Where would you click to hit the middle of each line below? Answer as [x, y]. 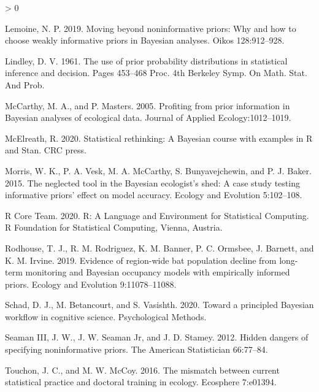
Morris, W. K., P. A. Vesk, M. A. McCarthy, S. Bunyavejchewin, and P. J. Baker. [158, 170]
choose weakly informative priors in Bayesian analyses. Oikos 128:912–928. [145, 40]
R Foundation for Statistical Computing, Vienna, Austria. [114, 227]
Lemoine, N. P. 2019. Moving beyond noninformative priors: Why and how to [151, 28]
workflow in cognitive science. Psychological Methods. [106, 316]
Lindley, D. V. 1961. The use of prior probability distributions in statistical [146, 60]
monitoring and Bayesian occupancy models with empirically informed [158, 272]
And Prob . [25, 84]
